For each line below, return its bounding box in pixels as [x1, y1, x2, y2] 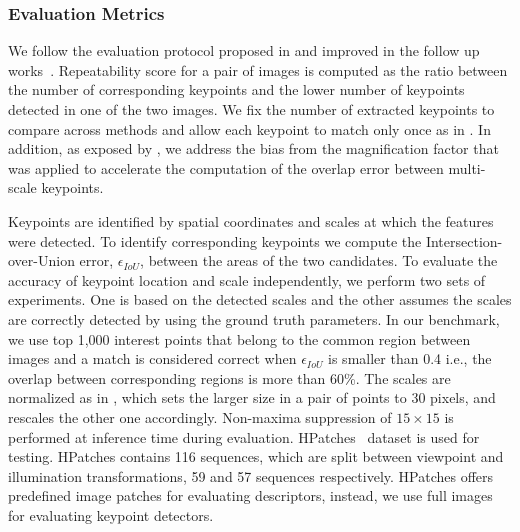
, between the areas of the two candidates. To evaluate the [140, 250, 498, 271]
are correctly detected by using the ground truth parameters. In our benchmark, [8, 308, 500, 329]
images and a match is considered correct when [8, 348, 297, 369]
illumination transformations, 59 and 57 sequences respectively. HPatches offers [8, 465, 494, 486]
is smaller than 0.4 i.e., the [328, 348, 492, 369]
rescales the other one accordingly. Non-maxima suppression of [8, 406, 392, 427]
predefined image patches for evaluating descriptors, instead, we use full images [8, 485, 493, 506]
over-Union [8, 250, 75, 271]
